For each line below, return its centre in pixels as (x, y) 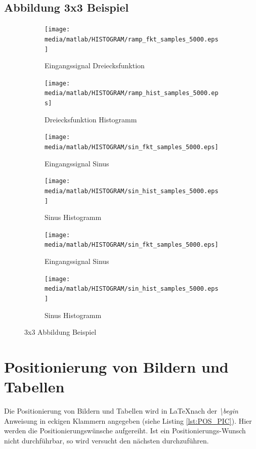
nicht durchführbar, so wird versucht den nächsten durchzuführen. (106, 440)
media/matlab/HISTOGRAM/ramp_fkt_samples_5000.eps (132, 39)
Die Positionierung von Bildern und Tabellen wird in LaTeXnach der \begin (121, 411)
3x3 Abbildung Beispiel (60, 332)
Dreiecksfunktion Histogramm (91, 119)
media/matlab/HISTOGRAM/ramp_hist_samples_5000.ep (132, 93)
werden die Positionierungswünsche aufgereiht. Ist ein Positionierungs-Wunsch (125, 431)
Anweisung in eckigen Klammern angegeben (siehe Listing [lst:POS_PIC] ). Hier (128, 420)
